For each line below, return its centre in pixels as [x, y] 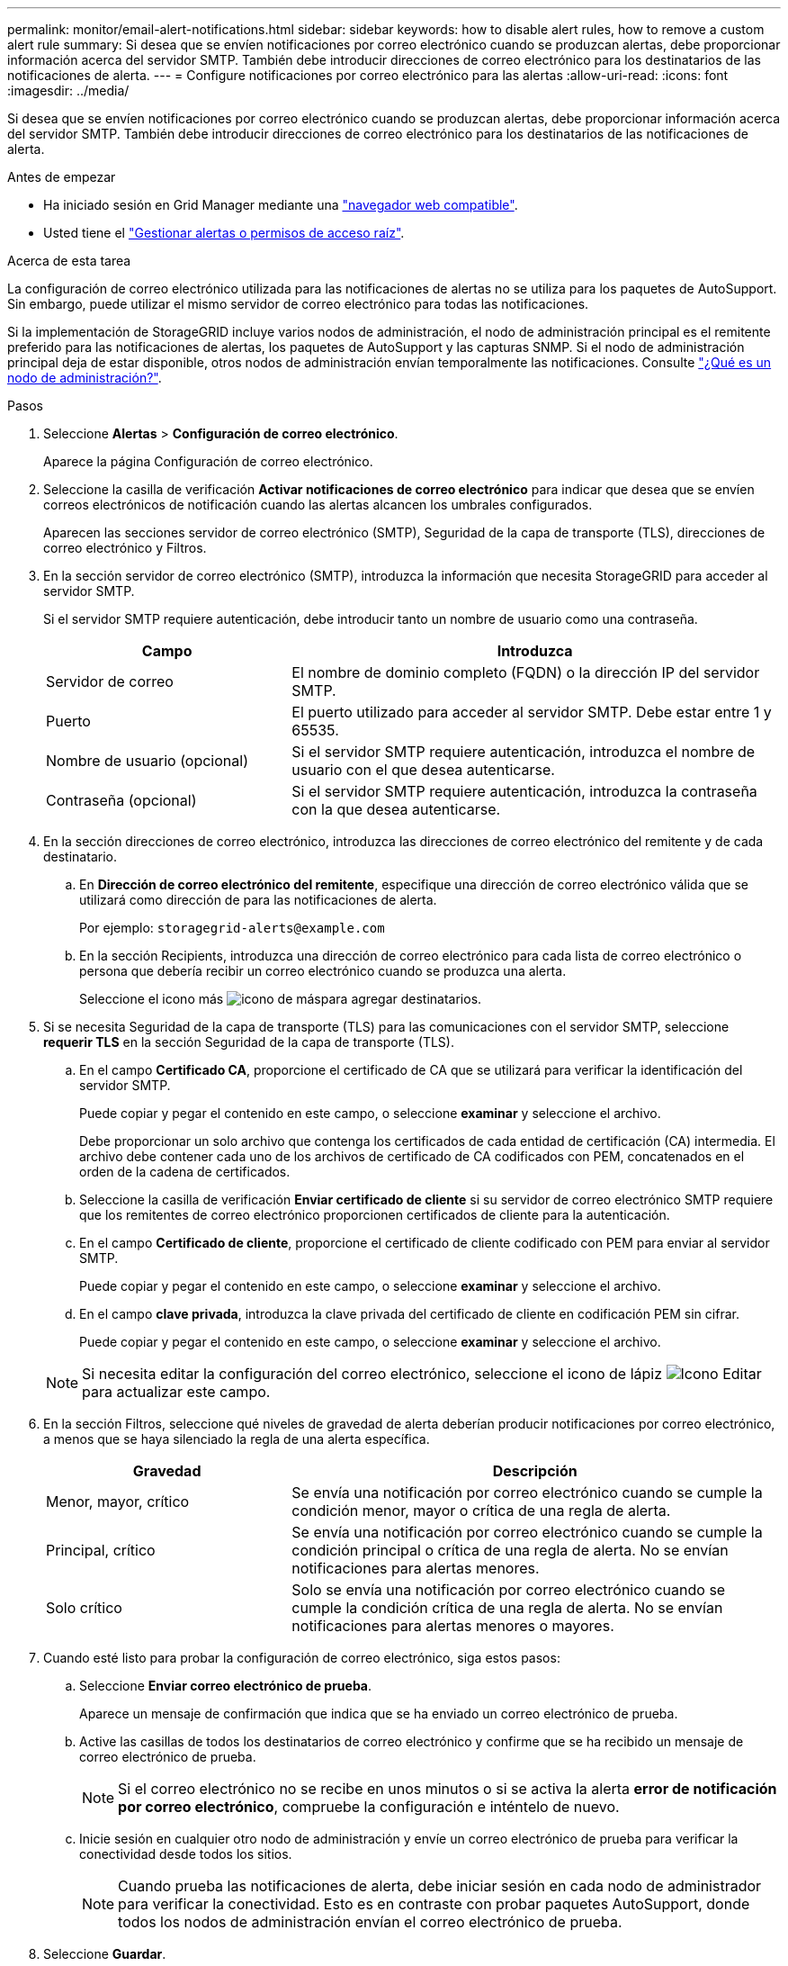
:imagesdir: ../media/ [68, 90]
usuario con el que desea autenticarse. [423, 770]
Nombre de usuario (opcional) [147, 761]
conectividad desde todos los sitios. [186, 1854]
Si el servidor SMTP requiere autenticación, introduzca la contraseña [524, 791]
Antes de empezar [62, 177]
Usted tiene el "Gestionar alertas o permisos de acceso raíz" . [224, 233]
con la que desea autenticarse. [396, 809]
